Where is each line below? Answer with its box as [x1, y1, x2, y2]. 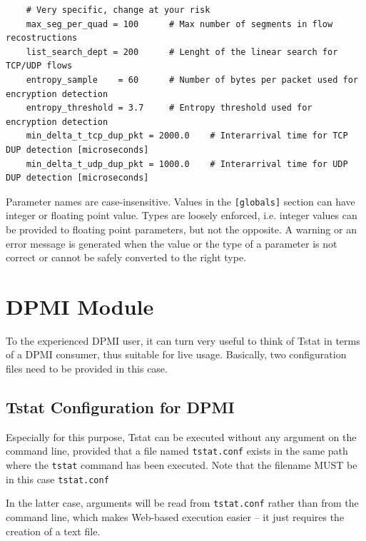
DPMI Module [6, 291, 154, 320]
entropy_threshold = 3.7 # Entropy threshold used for [26, 103, 312, 113]
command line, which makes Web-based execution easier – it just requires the [6, 510, 345, 525]
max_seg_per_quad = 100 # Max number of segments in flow [26, 19, 333, 29]
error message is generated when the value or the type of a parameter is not [6, 236, 337, 251]
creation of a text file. [6, 523, 101, 538]
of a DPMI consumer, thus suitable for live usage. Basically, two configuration [6, 347, 347, 362]
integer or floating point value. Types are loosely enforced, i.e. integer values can [6, 208, 357, 223]
